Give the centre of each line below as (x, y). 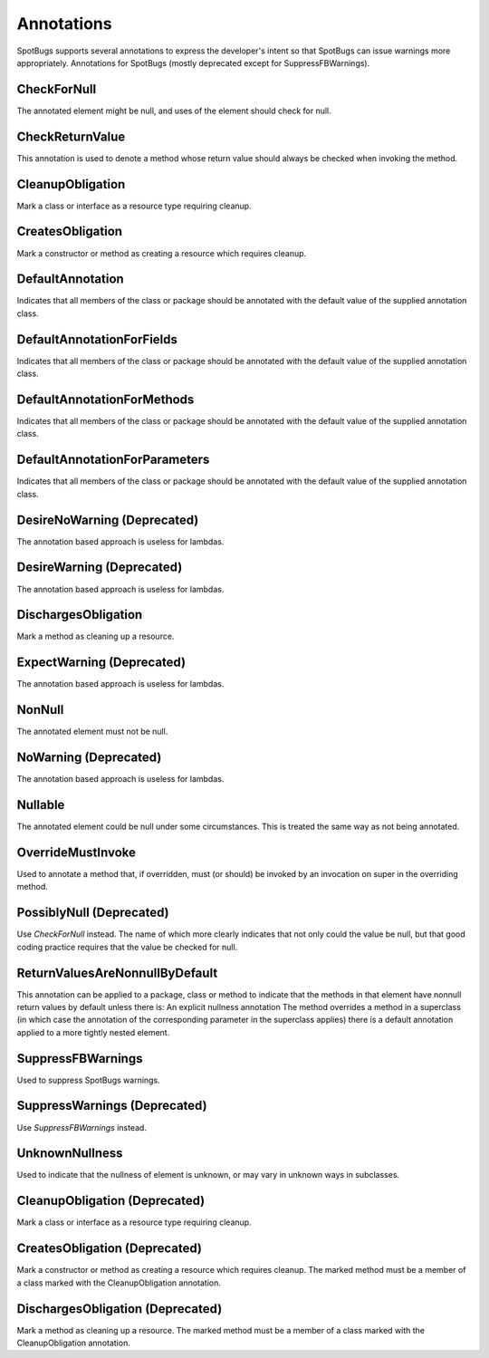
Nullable (41, 805)
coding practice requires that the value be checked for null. (127, 947)
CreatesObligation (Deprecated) (110, 1249)
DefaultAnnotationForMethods (105, 399)
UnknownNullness (70, 1154)
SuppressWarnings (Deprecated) (112, 1106)
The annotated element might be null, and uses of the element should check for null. (174, 111)
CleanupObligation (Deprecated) (111, 1201)
